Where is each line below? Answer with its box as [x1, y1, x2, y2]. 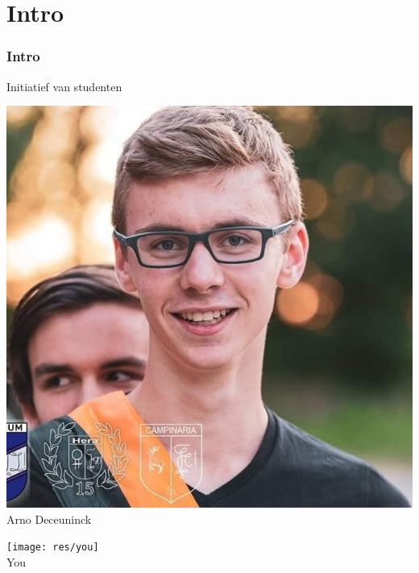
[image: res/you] [6, 542, 99, 554]
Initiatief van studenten [6, 77, 122, 94]
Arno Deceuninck [6, 510, 92, 527]
